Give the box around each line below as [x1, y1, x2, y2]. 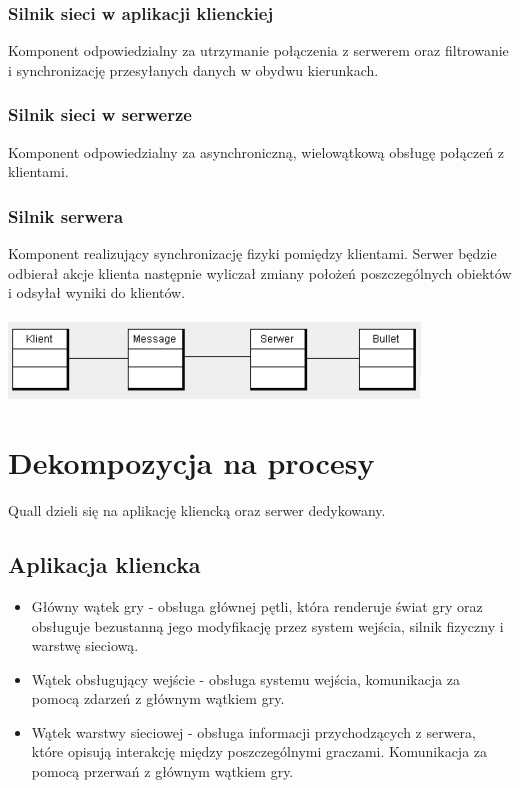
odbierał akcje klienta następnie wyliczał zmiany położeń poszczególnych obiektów [8, 262, 512, 283]
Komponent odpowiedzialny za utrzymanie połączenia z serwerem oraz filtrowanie [8, 40, 509, 61]
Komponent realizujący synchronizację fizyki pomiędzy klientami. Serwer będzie [8, 243, 497, 264]
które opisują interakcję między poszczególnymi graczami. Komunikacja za [31, 741, 488, 762]
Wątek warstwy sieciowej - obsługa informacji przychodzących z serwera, [31, 721, 477, 742]
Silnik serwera [8, 203, 124, 228]
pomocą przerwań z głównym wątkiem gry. [31, 761, 294, 782]
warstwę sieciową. [31, 635, 139, 656]
